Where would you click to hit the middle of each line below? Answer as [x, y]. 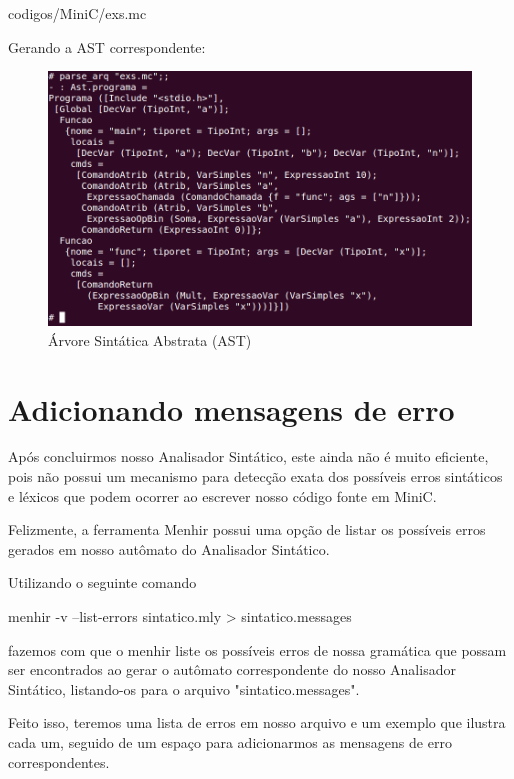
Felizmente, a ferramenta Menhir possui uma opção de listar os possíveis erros [247, 529]
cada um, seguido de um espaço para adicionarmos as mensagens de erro [230, 741]
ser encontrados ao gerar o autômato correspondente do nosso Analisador [232, 669]
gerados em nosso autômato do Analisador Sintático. [169, 548]
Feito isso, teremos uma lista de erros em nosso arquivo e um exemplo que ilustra [257, 722]
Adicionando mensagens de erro [231, 408]
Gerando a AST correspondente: [107, 46]
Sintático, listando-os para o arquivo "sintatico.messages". [184, 688]
